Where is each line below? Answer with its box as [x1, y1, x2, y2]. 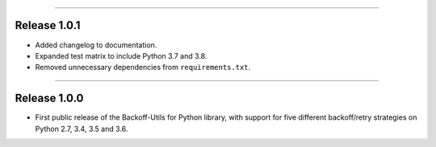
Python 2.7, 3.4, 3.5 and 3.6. [35, 124, 128, 133]
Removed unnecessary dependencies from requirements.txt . [35, 63, 251, 72]
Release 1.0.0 [15, 92, 84, 105]
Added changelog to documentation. [35, 40, 157, 50]
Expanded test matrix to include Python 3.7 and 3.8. [35, 51, 208, 60]
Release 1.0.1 [15, 18, 81, 32]
